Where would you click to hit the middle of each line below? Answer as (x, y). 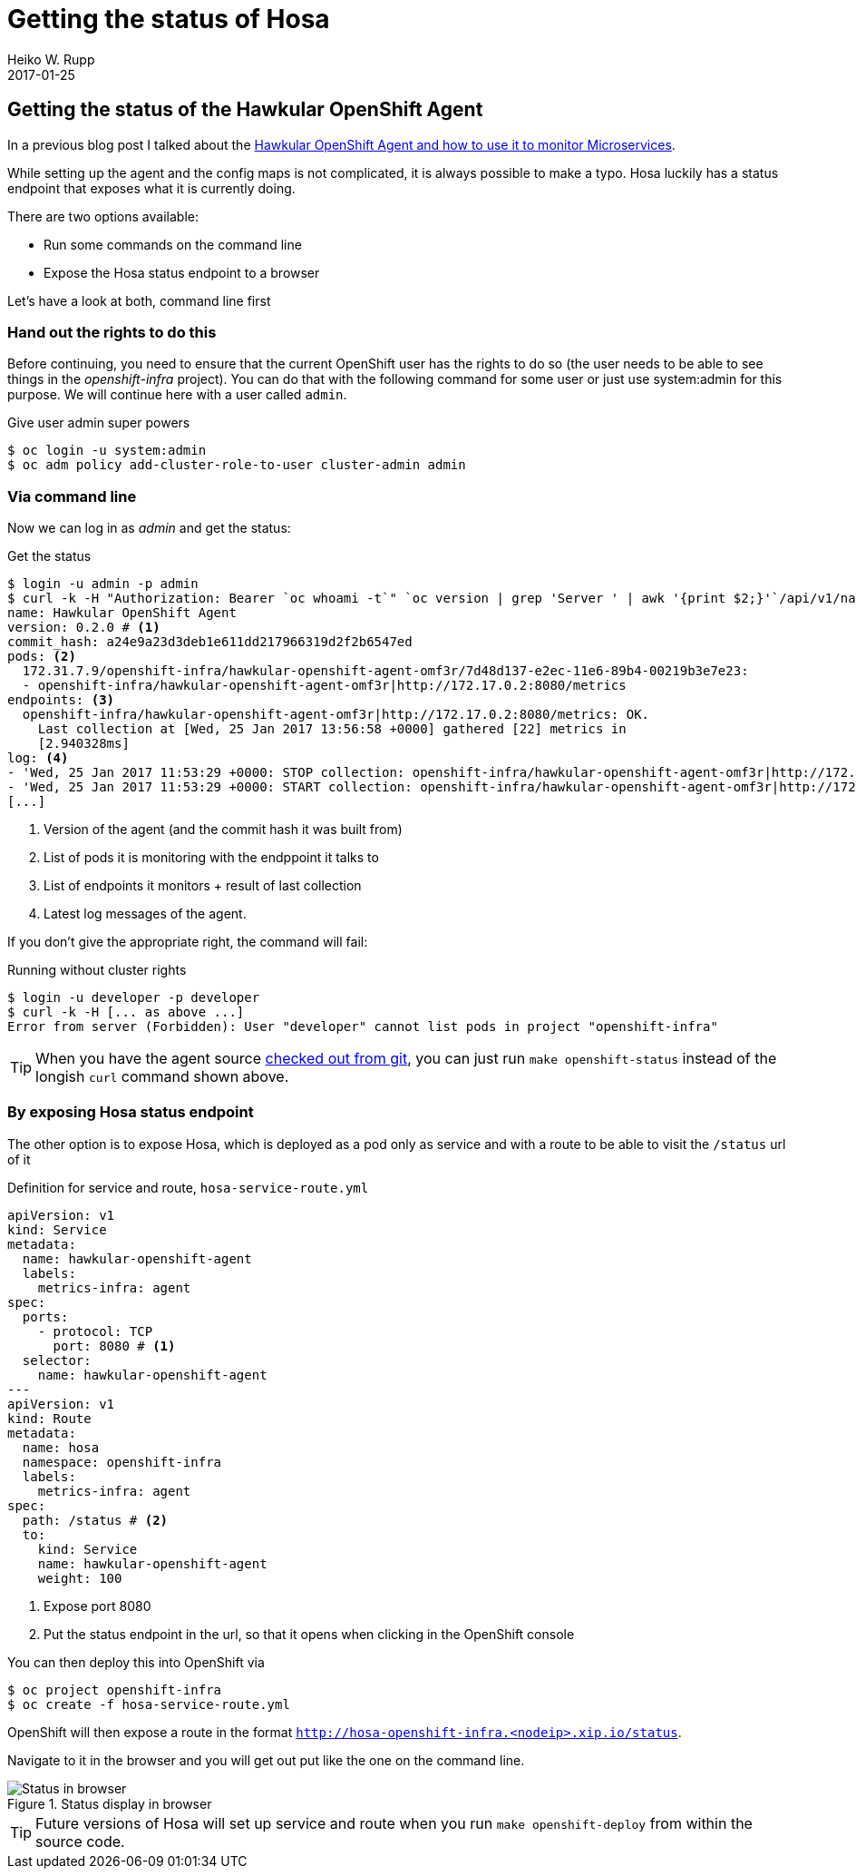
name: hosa (61, 1447)
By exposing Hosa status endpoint (131, 1112)
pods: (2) (42, 657)
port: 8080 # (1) (114, 1346)
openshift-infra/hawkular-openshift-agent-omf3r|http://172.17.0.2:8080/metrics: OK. (336, 715)
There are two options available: (103, 216)
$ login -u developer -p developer (134, 998)
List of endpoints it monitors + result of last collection (203, 886)
